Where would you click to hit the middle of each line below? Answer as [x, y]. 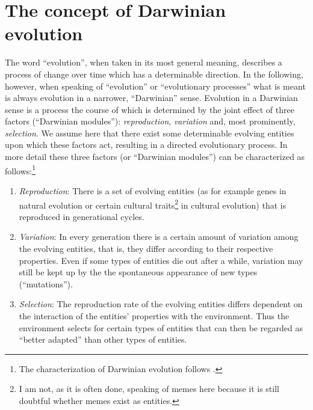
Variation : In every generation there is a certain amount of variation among [159, 237]
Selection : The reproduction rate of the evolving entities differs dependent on [161, 304]
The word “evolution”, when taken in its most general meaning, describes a [144, 62]
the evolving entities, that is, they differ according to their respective [146, 248]
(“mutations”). [46, 283]
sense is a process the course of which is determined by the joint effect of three [150, 109]
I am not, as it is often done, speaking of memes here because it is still [149, 389]
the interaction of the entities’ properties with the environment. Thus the [154, 315]
